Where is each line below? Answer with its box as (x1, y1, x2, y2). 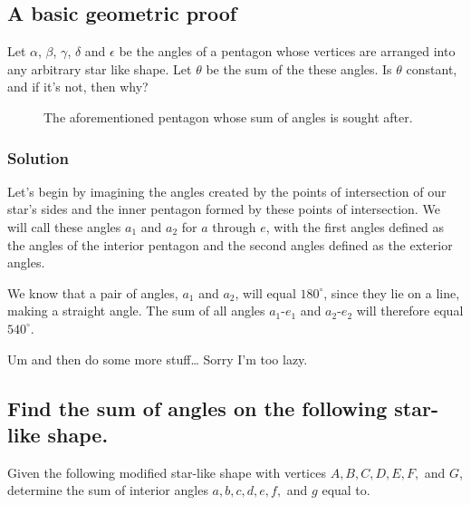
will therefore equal (356, 301, 464, 320)
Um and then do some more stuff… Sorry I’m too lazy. (7, 349, 308, 368)
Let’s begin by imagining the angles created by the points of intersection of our (7, 181, 447, 200)
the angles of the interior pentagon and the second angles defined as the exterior (7, 235, 453, 254)
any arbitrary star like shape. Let (7, 59, 192, 78)
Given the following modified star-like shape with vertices (7, 462, 326, 481)
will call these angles (7, 217, 121, 236)
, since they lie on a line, (323, 283, 460, 302)
